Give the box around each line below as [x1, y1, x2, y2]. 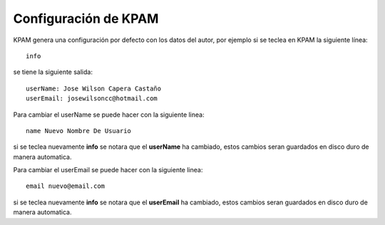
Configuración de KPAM [13, 11, 159, 26]
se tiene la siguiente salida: [13, 68, 93, 76]
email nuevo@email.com [26, 182, 106, 190]
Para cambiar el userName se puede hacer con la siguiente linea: [13, 110, 205, 119]
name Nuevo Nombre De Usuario [26, 127, 132, 135]
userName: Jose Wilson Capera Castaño [26, 84, 162, 93]
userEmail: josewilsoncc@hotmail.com [26, 95, 158, 103]
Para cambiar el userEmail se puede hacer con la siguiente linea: [13, 166, 203, 174]
